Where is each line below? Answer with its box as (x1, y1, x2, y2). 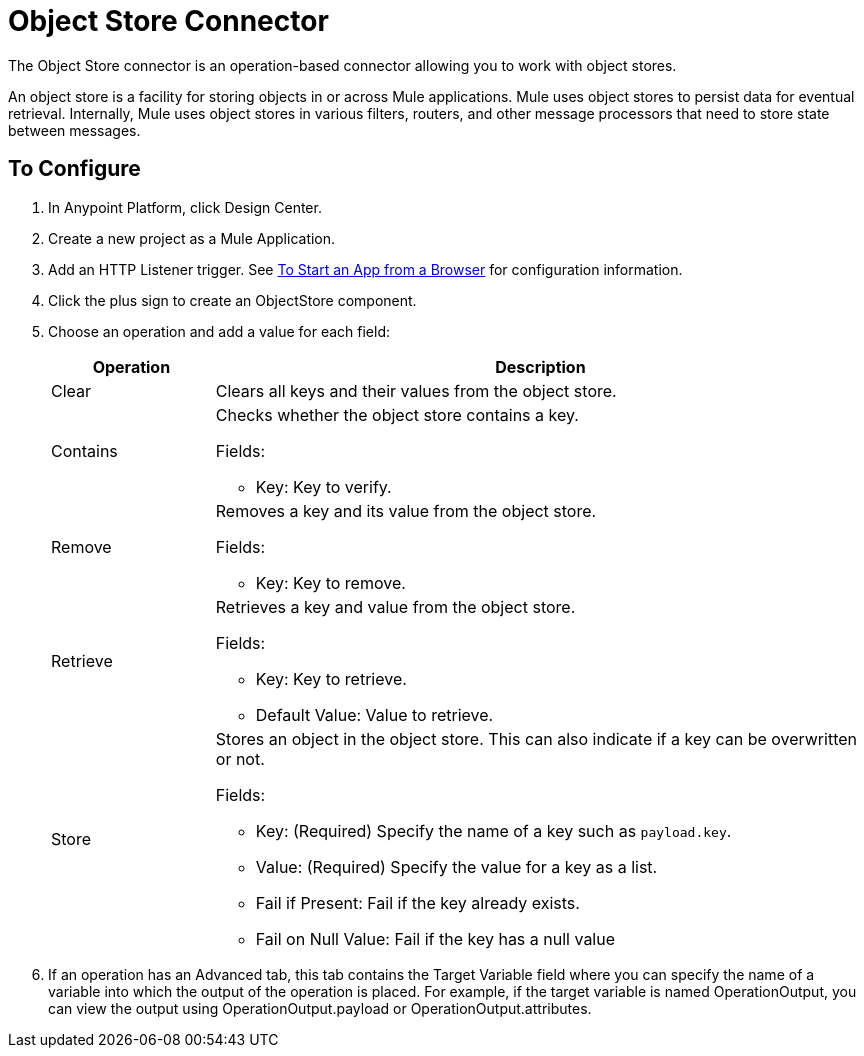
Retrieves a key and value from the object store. (215, 596, 576, 617)
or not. (215, 748, 265, 769)
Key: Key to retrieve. (255, 668, 407, 689)
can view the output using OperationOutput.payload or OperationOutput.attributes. (48, 999, 592, 1017)
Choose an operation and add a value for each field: (48, 322, 390, 340)
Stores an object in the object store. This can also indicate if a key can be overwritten (215, 728, 857, 749)
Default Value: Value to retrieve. (255, 704, 494, 725)
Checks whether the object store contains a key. (215, 404, 579, 425)
